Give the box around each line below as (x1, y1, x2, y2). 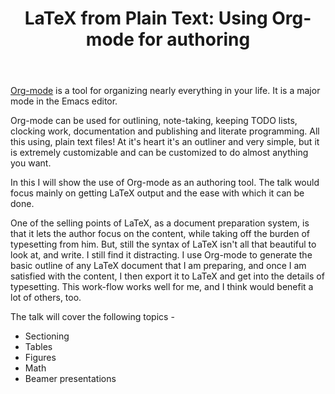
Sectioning (24, 330, 70, 342)
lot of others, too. (10, 292, 82, 304)
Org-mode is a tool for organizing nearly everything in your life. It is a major (10, 85, 321, 97)
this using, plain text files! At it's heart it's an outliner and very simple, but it (10, 136, 320, 148)
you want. (10, 157, 52, 169)
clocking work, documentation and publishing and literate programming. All (10, 125, 320, 137)
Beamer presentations (24, 373, 117, 385)
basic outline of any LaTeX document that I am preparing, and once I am (10, 260, 307, 272)
